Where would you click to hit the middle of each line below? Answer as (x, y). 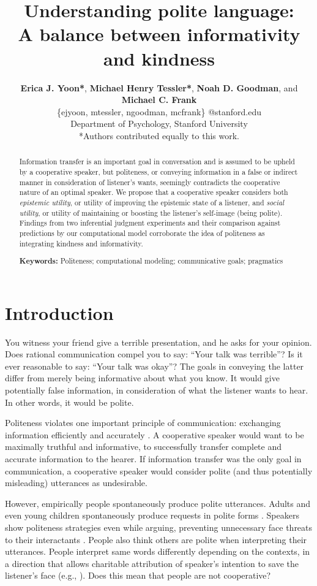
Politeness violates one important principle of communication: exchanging (143, 423)
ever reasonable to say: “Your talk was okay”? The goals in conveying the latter (155, 366)
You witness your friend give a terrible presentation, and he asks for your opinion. (158, 342)
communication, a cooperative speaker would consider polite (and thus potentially (159, 470)
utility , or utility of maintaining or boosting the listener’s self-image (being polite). (151, 212)
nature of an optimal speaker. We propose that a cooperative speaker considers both (154, 192)
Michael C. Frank (159, 100)
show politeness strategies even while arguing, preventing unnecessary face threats (159, 527)
